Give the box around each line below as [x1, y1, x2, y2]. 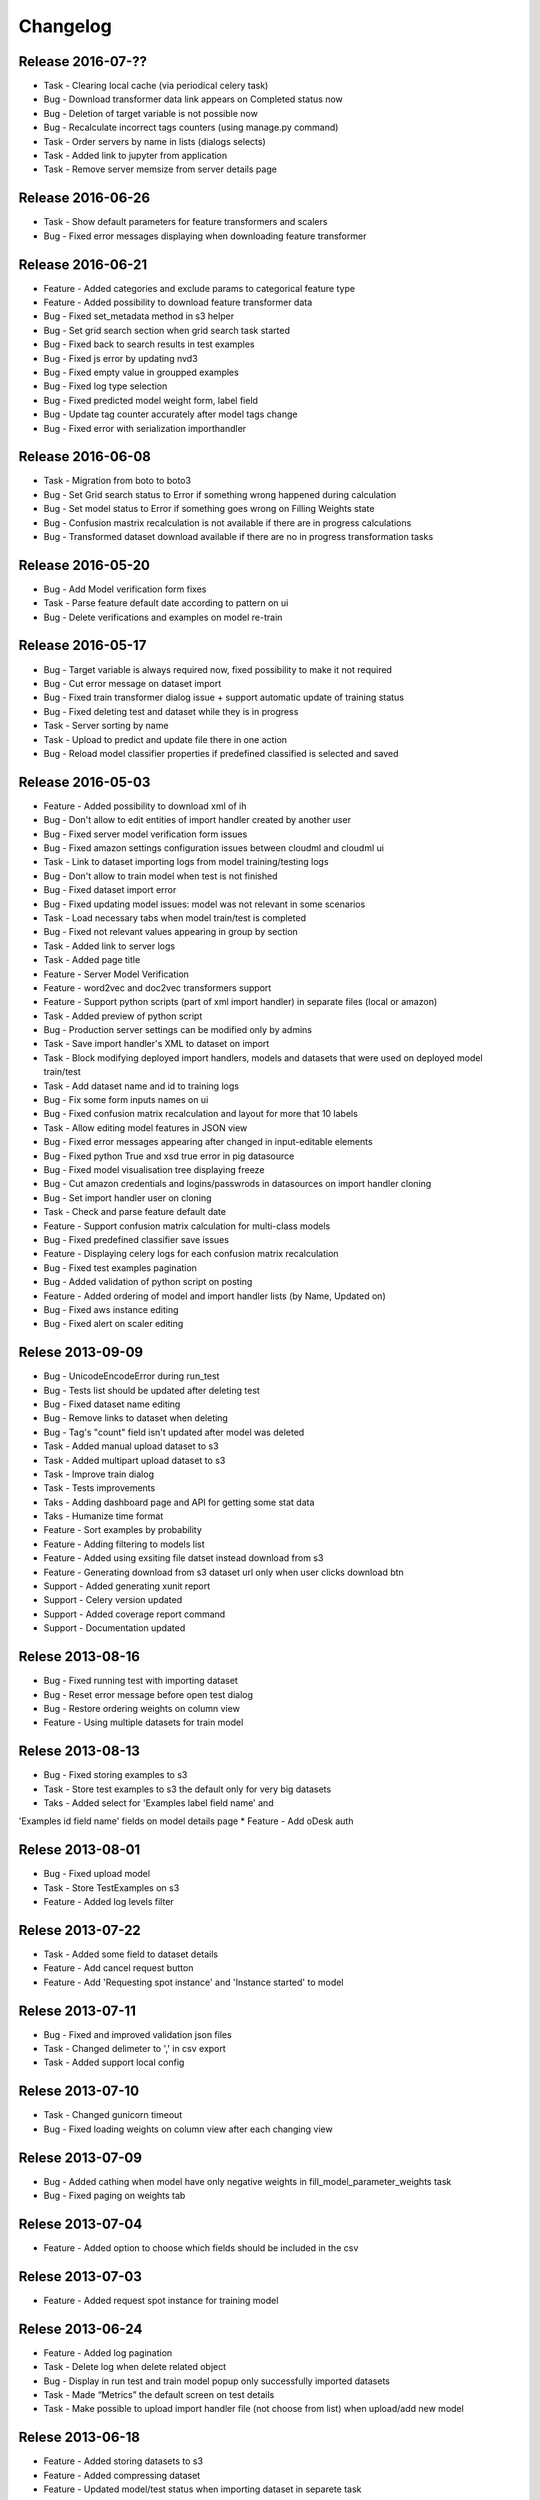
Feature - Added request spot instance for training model [43, 2294, 279, 2306]
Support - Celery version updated [43, 1594, 183, 1606]
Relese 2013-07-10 [18, 2083, 140, 2100]
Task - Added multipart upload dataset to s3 [43, 1454, 226, 1466]
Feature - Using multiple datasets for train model [43, 1716, 244, 1729]
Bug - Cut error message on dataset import [43, 677, 222, 689]
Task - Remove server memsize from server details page [43, 163, 277, 175]
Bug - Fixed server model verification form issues [43, 828, 248, 840]
